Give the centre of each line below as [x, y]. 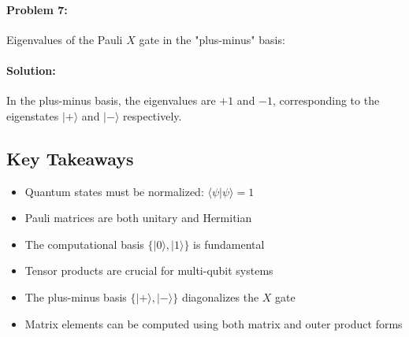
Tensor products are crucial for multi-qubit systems [149, 270]
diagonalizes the [220, 296]
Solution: [31, 70]
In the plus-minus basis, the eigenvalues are [111, 100]
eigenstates [33, 115]
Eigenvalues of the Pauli [65, 39]
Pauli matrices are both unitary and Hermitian [138, 218]
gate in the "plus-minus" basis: [212, 39]
